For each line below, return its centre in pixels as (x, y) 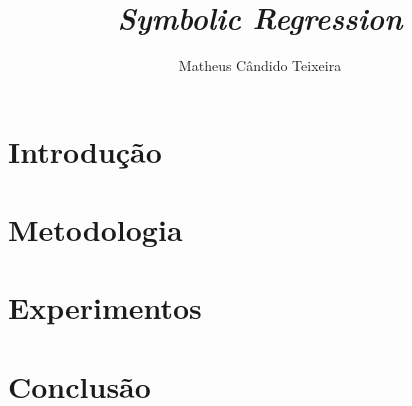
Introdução (85, 150)
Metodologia (95, 229)
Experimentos (105, 307)
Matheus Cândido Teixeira (260, 65)
